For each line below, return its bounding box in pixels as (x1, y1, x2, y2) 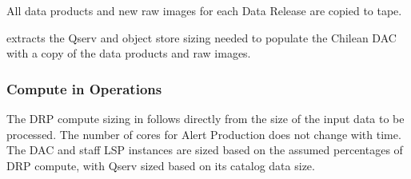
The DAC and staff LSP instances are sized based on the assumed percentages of (6, 141, 403, 158)
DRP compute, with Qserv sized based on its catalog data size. (6, 157, 315, 173)
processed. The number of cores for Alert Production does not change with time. (6, 125, 401, 142)
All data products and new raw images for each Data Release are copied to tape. (6, 2, 402, 18)
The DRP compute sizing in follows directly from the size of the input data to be (6, 110, 405, 126)
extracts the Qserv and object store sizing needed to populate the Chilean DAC (6, 29, 397, 46)
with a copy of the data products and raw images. (6, 45, 251, 62)
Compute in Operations (6, 78, 162, 98)
